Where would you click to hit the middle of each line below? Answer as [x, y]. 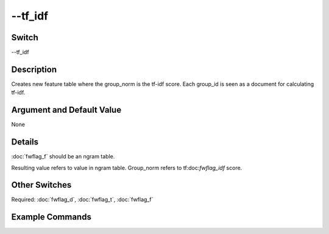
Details [25, 142]
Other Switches [41, 185]
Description [34, 69]
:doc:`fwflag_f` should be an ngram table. [63, 157]
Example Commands [51, 217]
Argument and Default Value [66, 110]
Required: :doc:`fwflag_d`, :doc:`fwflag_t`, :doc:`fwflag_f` [82, 200]
